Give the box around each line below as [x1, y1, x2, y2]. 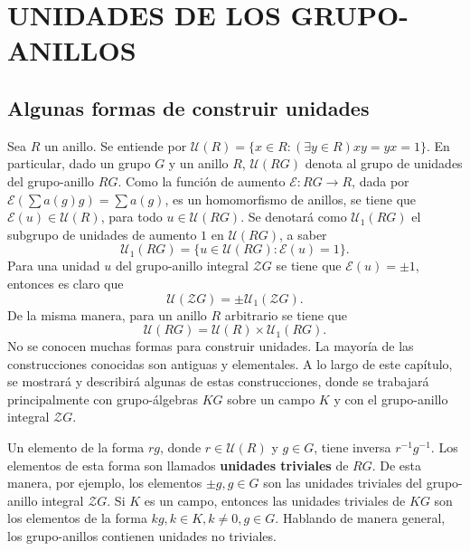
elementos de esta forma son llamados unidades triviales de [7, 455, 349, 474]
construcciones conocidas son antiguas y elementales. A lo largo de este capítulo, [7, 354, 453, 373]
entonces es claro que [7, 273, 124, 292]
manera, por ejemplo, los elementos [7, 473, 202, 492]
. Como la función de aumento [117, 171, 286, 190]
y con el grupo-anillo [334, 389, 448, 408]
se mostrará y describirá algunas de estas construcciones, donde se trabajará [7, 372, 429, 391]
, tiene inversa [314, 438, 391, 457]
